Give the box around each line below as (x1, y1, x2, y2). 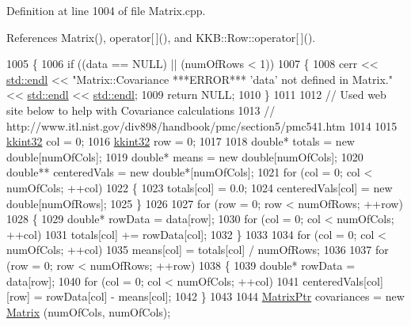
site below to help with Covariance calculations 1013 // (6, 101, 276, 118)
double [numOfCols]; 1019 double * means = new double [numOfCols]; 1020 (6, 148, 363, 165)
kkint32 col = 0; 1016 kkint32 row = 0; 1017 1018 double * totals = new (6, 133, 355, 150)
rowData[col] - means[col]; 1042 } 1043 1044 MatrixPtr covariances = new (46, 288, 405, 305)
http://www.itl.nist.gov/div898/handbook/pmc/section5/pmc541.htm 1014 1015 (6, 117, 398, 134)
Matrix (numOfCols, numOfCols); (6, 303, 171, 320)
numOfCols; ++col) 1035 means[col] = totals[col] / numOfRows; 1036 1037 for (6, 241, 389, 258)
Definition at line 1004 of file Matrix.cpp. (6, 2, 206, 18)
